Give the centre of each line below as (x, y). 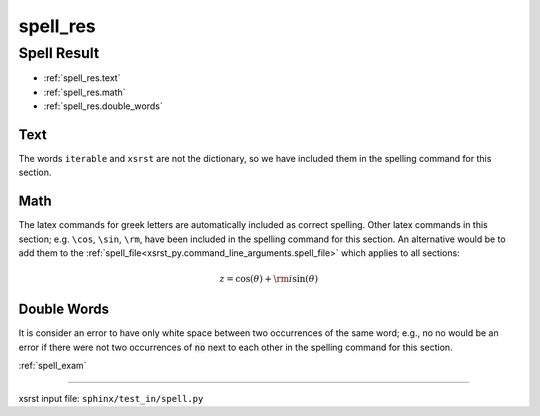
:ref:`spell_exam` (52, 366)
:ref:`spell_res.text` (82, 78)
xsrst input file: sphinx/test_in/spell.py (111, 398)
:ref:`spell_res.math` (84, 92)
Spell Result (59, 53)
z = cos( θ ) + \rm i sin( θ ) (269, 279)
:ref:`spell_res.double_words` (103, 106)
